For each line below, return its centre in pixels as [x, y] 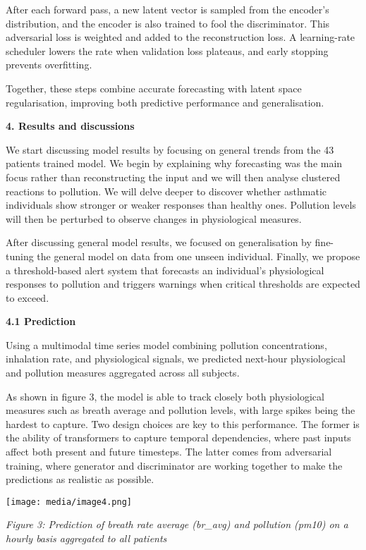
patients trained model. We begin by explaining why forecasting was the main [174, 163]
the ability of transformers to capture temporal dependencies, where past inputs [178, 438]
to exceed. [28, 297]
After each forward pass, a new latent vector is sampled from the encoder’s [167, 9]
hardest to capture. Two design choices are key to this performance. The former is [183, 423]
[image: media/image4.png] [69, 502]
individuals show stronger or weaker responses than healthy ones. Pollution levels [181, 205]
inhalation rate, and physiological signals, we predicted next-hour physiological [176, 359]
